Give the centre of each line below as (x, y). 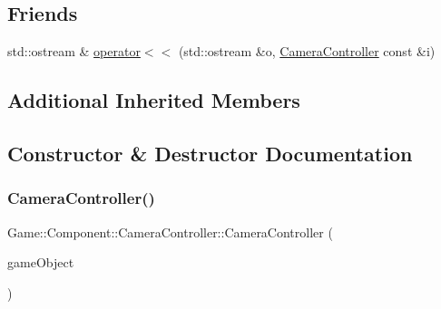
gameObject (41, 262)
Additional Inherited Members (154, 100)
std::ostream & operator (74, 51)
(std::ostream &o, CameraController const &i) (307, 51)
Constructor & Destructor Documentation (210, 153)
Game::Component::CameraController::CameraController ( (170, 232)
